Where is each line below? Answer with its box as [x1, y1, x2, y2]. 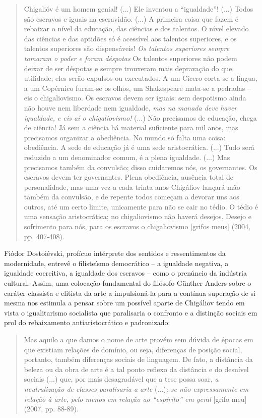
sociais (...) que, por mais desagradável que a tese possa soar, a [24, 374, 219, 384]
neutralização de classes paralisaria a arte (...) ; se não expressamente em [24, 383, 249, 394]
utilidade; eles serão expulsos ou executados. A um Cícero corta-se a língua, [24, 73, 257, 83]
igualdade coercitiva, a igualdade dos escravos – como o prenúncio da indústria [4, 268, 247, 278]
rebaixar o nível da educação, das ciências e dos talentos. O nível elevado [24, 23, 249, 34]
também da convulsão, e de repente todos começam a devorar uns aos [24, 191, 239, 202]
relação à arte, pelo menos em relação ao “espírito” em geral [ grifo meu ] [24, 393, 247, 404]
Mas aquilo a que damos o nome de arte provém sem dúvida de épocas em [24, 334, 253, 344]
